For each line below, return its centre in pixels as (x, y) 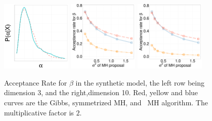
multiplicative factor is (39, 112)
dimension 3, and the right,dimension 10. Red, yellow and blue (101, 92)
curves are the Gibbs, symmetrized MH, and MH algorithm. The (106, 102)
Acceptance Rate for (36, 82)
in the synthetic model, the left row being (140, 82)
